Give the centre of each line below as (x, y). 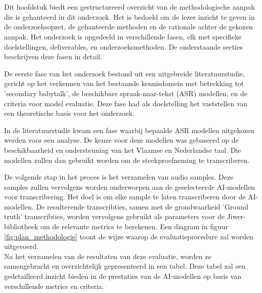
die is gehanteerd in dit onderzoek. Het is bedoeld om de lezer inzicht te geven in (129, 16)
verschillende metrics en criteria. (54, 286)
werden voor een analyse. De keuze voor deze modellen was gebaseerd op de (121, 140)
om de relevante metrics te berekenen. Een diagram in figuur (134, 226)
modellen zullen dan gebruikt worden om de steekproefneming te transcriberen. (127, 160)
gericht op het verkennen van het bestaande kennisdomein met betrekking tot (124, 83)
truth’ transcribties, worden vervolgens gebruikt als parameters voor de (114, 216)
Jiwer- (236, 216)
